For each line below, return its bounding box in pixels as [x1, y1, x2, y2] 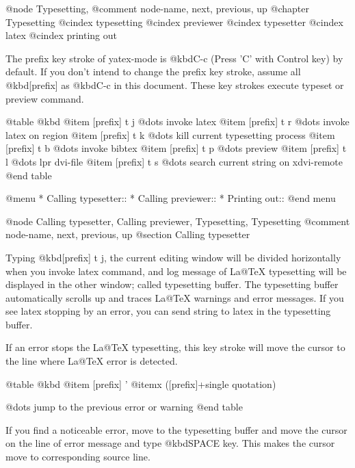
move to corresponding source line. [5, 450, 150, 464]
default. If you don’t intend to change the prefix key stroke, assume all [5, 64, 301, 79]
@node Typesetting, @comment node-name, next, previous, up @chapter [5, 1, 309, 15]
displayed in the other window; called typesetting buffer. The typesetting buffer [5, 277, 339, 291]
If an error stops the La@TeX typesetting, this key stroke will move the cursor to [5, 340, 345, 354]
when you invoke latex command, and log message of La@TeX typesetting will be [5, 263, 347, 278]
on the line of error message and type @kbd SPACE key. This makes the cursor [5, 436, 335, 450]
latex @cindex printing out [5, 28, 118, 42]
